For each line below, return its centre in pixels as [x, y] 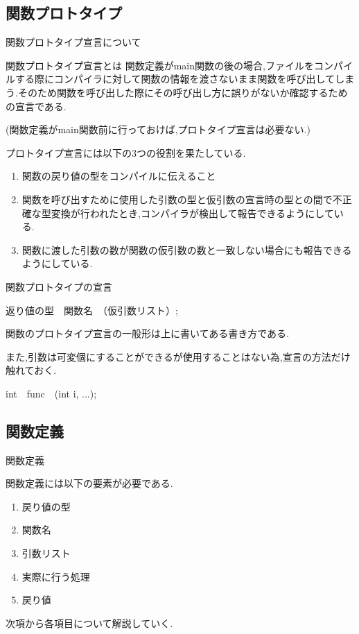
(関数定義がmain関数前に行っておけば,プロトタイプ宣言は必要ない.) [158, 129]
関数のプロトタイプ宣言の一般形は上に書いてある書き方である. [147, 333]
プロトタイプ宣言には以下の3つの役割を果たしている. [126, 152]
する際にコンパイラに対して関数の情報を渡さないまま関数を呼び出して [175, 79]
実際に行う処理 [56, 576]
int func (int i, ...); [51, 393]
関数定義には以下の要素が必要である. [89, 483]
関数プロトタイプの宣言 [59, 286]
